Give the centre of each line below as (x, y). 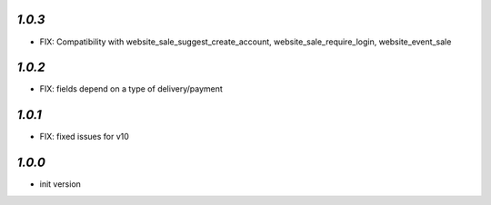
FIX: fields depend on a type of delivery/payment (131, 89)
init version (60, 184)
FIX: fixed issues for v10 (84, 137)
